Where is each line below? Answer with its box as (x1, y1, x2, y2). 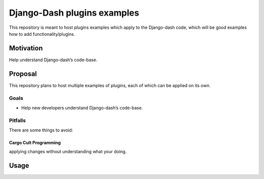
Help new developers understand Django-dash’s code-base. (21, 105, 143, 111)
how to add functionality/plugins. (9, 31, 75, 37)
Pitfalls (9, 117, 26, 124)
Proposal (9, 69, 37, 78)
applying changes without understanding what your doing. (9, 149, 127, 155)
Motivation (9, 44, 43, 52)
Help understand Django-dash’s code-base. (9, 57, 98, 63)
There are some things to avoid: (9, 127, 73, 133)
